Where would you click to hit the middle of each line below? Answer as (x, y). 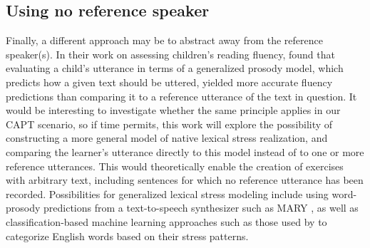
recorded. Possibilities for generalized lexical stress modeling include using (167, 193)
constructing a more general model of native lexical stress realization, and (167, 138)
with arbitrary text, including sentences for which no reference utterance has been (185, 180)
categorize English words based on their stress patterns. (127, 236)
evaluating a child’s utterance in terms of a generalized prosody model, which (175, 68)
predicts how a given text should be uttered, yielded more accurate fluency (169, 82)
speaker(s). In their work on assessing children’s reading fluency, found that (170, 54)
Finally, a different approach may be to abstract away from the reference (164, 40)
